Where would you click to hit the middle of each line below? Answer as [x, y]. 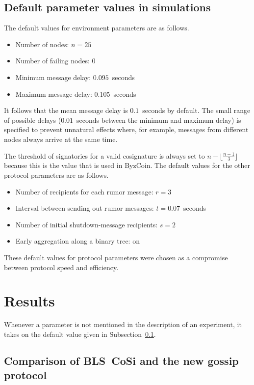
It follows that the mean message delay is [66, 110]
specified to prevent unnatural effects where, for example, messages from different [126, 129]
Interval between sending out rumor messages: [85, 208]
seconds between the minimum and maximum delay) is [159, 120]
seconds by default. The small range [196, 110]
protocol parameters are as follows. [56, 175]
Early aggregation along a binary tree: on [77, 241]
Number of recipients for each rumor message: [84, 191]
